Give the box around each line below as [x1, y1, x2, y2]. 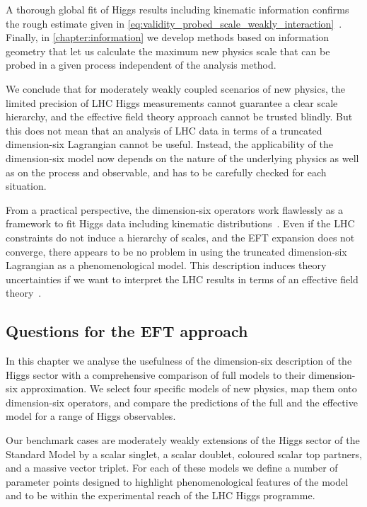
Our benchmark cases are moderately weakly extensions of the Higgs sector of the [6, 433, 360, 448]
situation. [6, 178, 47, 193]
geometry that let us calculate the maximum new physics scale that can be [6, 43, 330, 58]
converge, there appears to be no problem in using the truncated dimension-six [6, 244, 347, 258]
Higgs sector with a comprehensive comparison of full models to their [6, 367, 305, 382]
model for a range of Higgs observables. [6, 409, 176, 423]
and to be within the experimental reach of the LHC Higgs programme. [6, 488, 315, 503]
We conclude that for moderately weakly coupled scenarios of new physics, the [6, 81, 345, 96]
